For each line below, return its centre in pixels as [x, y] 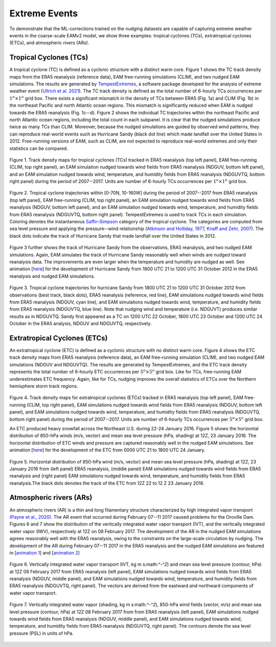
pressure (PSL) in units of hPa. [41, 633]
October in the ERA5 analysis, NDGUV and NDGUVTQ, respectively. [80, 323]
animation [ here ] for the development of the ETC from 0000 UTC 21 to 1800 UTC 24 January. [107, 450]
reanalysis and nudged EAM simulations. [52, 276]
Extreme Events [44, 13]
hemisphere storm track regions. [44, 386]
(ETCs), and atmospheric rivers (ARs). [49, 43]
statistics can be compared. [39, 148]
